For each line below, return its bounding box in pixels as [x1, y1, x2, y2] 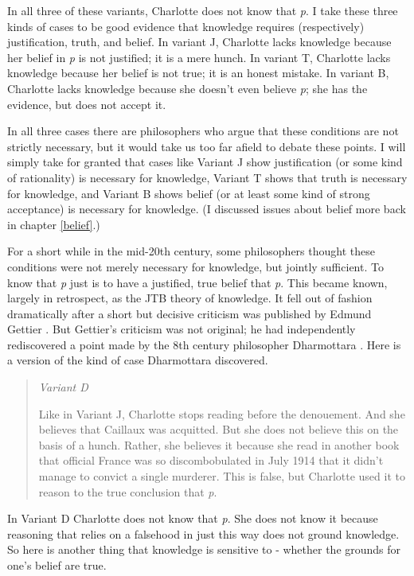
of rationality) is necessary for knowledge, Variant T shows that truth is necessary [7, 169, 408, 185]
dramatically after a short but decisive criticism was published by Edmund [7, 305, 372, 321]
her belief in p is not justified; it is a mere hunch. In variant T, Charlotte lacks [7, 49, 391, 65]
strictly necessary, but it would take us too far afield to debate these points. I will [7, 138, 406, 154]
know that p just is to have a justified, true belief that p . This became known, [7, 274, 388, 290]
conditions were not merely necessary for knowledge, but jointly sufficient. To [7, 258, 384, 274]
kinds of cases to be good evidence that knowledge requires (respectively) [7, 18, 365, 34]
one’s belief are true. [7, 557, 107, 573]
